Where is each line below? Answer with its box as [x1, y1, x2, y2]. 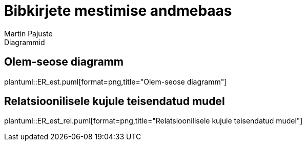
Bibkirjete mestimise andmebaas [4, 2, 232, 19]
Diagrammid [4, 37, 45, 47]
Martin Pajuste [4, 29, 53, 38]
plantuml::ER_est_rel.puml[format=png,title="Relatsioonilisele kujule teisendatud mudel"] [4, 116, 303, 126]
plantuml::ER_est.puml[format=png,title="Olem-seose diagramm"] [4, 77, 227, 86]
